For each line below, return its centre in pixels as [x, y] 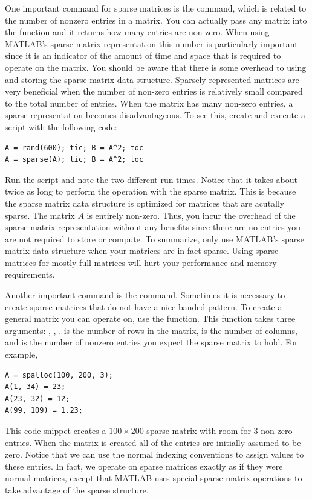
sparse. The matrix [40, 215]
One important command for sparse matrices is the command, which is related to [156, 8]
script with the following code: [61, 126]
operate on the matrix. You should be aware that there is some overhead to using [156, 67]
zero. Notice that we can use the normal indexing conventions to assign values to [154, 454]
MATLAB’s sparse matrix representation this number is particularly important [151, 43]
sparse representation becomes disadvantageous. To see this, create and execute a [155, 115]
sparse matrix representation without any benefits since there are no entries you [153, 227]
